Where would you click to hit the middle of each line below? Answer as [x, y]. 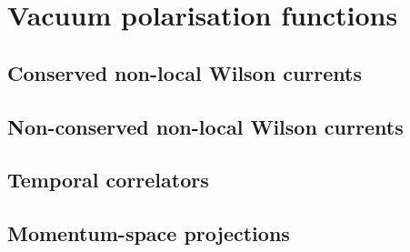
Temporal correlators [108, 180]
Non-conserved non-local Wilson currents [205, 126]
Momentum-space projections [149, 233]
